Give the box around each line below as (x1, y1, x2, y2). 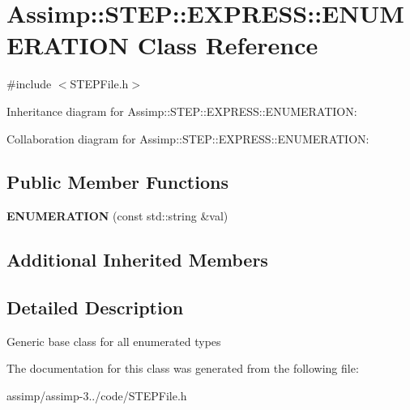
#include (6, 75, 52, 92)
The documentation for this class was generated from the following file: (6, 360, 359, 377)
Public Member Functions (6, 169, 228, 194)
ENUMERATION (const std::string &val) (6, 207, 228, 224)
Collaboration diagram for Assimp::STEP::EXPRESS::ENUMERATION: (6, 130, 369, 147)
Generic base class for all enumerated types (6, 332, 221, 349)
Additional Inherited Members (6, 247, 268, 272)
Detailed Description (6, 295, 184, 320)
